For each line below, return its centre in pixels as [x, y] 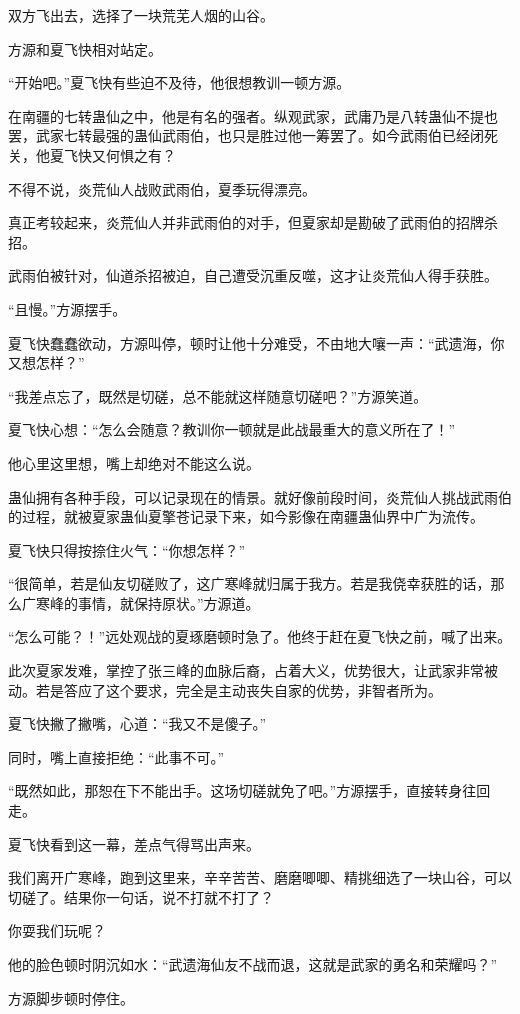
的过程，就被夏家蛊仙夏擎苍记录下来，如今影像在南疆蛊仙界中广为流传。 [246, 516]
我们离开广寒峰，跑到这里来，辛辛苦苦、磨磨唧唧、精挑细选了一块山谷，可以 [260, 877]
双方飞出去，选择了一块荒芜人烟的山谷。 [141, 15]
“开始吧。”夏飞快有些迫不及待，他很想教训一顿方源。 [179, 82]
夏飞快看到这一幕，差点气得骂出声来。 [134, 843]
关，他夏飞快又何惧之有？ [92, 154]
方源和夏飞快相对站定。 [85, 48]
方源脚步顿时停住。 [71, 997]
